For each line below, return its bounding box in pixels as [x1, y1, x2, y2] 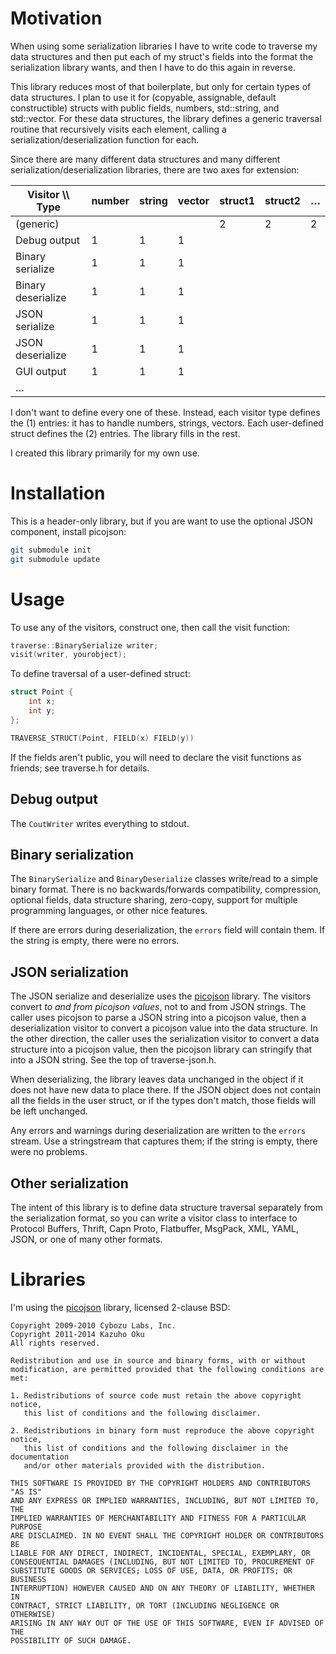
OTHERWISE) [10, 1609, 56, 1619]
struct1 [219, 193, 256, 207]
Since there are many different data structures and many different [10, 153, 281, 165]
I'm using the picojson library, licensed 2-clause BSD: [10, 1301, 231, 1313]
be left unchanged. [10, 1105, 88, 1117]
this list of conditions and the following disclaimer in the [23, 1443, 288, 1453]
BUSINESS [10, 1574, 47, 1584]
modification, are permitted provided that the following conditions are [10, 1364, 325, 1374]
